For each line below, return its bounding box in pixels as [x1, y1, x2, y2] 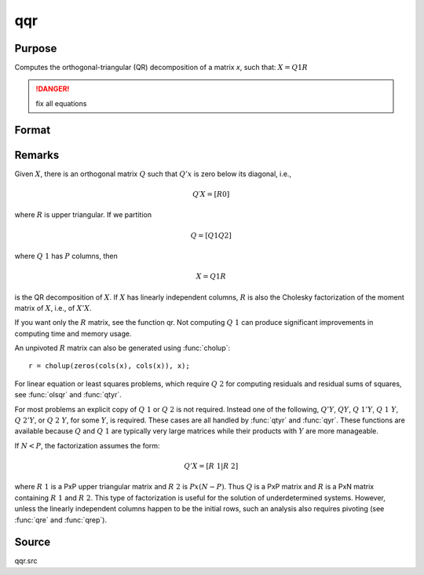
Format [14, 123, 51, 137]
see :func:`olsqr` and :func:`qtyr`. [14, 390, 122, 400]
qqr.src [14, 556, 38, 566]
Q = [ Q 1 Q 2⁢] [190, 230, 232, 240]
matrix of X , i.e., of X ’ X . [14, 303, 92, 312]
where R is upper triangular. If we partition [14, 210, 152, 219]
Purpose [14, 42, 57, 55]
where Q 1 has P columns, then [14, 251, 118, 260]
